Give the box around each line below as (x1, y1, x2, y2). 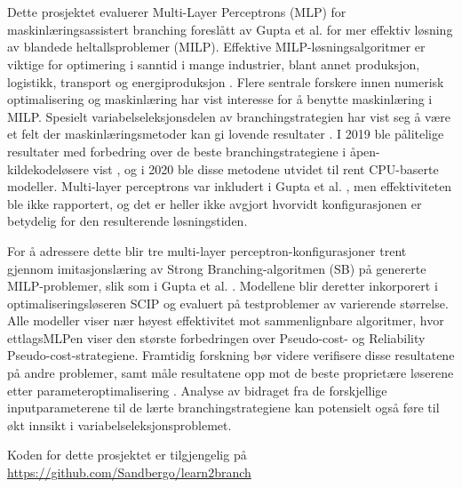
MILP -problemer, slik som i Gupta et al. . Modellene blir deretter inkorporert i (7, 276, 438, 295)
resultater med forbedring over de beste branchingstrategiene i (7, 141, 346, 160)
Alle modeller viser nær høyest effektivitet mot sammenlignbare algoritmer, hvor (7, 311, 444, 330)
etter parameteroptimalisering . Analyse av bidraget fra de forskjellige (7, 380, 387, 399)
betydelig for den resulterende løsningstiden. (7, 212, 248, 230)
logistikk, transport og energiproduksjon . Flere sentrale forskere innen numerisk (7, 72, 444, 91)
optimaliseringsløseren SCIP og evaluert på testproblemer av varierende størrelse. (7, 293, 449, 312)
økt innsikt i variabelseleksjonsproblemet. (7, 415, 232, 434)
